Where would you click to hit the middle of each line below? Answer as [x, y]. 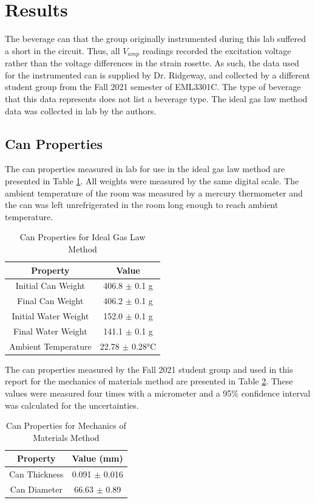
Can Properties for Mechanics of [66, 425]
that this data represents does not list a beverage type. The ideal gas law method [156, 98]
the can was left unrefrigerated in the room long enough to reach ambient [142, 205]
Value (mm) [97, 458]
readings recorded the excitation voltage [217, 50]
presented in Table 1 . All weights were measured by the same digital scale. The [152, 180]
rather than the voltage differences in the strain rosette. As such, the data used [152, 63]
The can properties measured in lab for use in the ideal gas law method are [145, 169]
